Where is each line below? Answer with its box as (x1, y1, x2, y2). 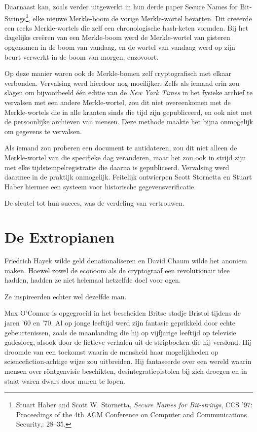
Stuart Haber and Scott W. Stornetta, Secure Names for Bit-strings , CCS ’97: (16, 399, 253, 410)
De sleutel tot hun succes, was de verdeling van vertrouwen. (4, 198, 184, 208)
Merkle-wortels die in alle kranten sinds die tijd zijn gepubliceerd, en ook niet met (4, 107, 253, 117)
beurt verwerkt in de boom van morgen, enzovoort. (4, 51, 159, 62)
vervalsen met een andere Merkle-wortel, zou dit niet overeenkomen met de (4, 97, 231, 107)
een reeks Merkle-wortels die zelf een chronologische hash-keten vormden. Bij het (4, 22, 249, 33)
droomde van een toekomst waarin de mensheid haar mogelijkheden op (4, 346, 219, 357)
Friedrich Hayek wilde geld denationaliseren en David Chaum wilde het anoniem (4, 255, 247, 266)
